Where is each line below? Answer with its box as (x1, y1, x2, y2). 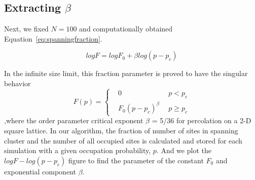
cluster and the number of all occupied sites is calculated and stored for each (4, 135, 242, 146)
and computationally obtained (79, 23, 173, 34)
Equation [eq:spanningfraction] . (4, 33, 102, 44)
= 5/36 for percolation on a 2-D (152, 115, 251, 126)
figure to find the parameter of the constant (68, 155, 204, 165)
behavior (4, 78, 31, 88)
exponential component (4, 166, 76, 176)
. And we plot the (156, 145, 211, 156)
